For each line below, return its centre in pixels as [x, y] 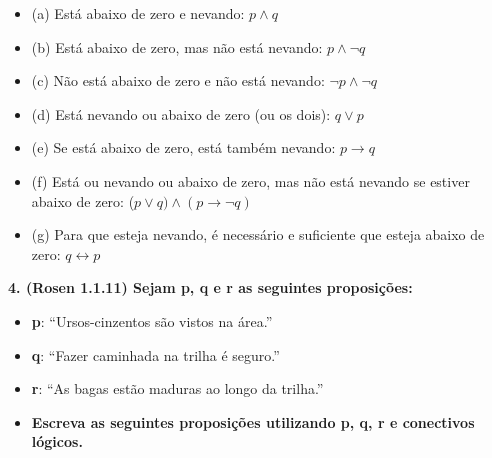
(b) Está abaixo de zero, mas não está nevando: [177, 46]
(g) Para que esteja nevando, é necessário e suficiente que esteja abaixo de [258, 234]
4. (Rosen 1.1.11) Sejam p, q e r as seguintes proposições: [210, 287]
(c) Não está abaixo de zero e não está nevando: [178, 80]
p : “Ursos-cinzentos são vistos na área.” [152, 320]
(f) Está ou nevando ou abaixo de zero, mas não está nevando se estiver [250, 180]
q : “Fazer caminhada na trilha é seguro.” [155, 354]
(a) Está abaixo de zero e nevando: [138, 13]
